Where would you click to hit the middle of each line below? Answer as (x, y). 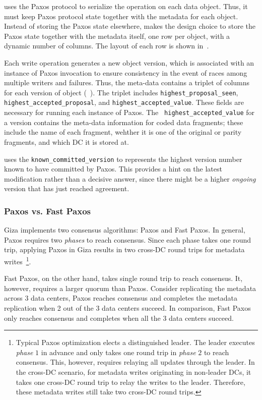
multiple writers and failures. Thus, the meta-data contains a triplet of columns (127, 82)
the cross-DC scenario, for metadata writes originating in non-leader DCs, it (134, 372)
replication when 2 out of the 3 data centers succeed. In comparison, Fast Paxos (127, 307)
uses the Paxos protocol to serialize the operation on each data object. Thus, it (126, 6)
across (13, 298)
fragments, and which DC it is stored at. (67, 141)
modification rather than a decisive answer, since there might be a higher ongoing (130, 178)
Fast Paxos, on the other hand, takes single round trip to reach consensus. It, (123, 278)
